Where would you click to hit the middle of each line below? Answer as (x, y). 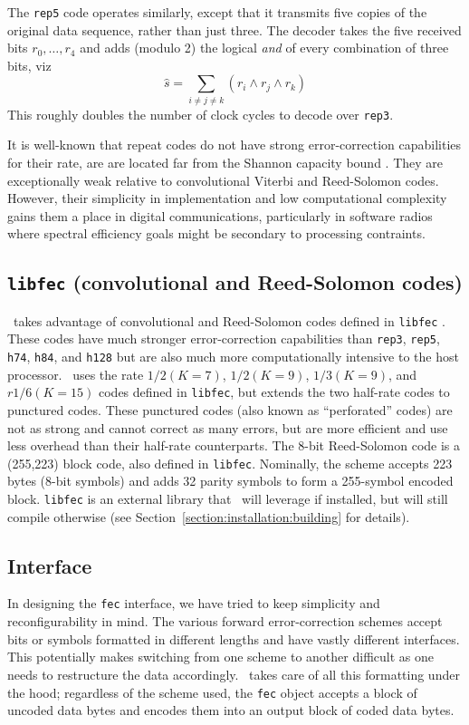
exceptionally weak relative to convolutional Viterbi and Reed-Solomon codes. (223, 180)
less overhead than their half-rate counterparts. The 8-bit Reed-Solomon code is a (234, 445)
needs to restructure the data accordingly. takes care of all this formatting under (234, 674)
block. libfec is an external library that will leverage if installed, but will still (228, 499)
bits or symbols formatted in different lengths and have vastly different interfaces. (234, 638)
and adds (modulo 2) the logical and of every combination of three (264, 48)
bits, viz (29, 65)
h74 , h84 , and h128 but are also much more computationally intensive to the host (233, 357)
